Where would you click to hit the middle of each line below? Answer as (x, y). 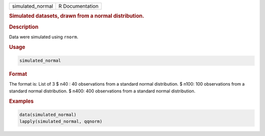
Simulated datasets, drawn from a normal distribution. (77, 16)
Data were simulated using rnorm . (44, 37)
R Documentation (79, 6)
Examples (21, 101)
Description (24, 27)
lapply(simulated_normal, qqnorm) (61, 122)
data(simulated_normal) (48, 115)
